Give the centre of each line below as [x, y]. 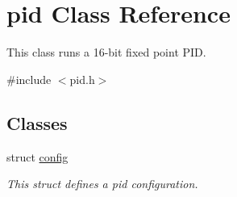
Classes [37, 122]
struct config [37, 156]
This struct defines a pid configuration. [102, 184]
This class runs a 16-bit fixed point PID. [106, 52]
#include [29, 79]
